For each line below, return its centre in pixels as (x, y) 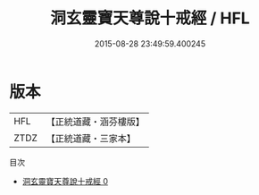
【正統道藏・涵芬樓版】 (96, 122)
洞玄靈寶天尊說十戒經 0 (65, 181)
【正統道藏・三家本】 (91, 138)
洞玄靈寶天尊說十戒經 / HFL (150, 18)
